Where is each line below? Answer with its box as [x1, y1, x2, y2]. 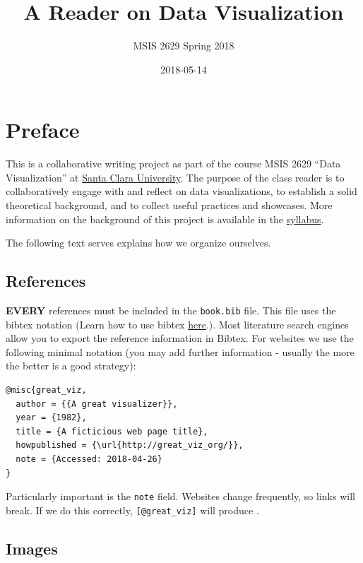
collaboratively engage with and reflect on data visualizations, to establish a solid [6, 184, 357, 198]
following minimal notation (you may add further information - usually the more [6, 344, 355, 359]
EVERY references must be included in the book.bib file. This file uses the [6, 303, 336, 318]
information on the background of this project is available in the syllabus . [6, 211, 324, 226]
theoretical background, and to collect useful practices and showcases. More [6, 198, 333, 213]
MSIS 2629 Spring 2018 [133, 38, 234, 53]
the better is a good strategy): [6, 358, 136, 373]
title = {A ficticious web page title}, [16, 426, 208, 437]
